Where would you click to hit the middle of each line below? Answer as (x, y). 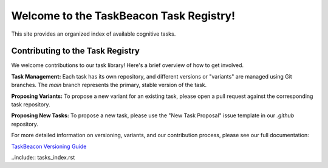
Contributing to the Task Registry (75, 51)
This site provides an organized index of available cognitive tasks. (94, 34)
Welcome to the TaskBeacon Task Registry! (123, 16)
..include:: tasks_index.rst (43, 157)
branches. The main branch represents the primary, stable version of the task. (109, 85)
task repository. (31, 105)
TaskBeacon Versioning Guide (49, 146)
